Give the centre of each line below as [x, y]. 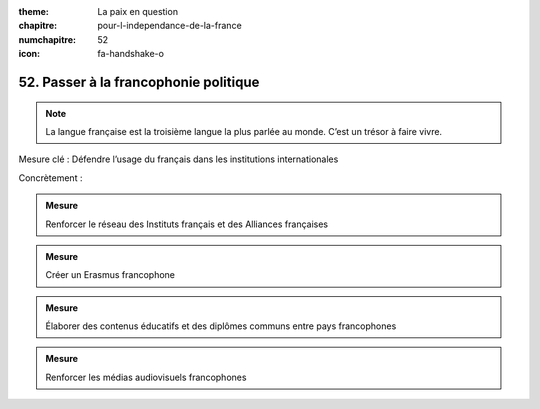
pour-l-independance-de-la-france [169, 26]
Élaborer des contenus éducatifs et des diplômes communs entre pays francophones [221, 326]
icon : [29, 54]
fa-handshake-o [131, 54]
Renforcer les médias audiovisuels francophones [146, 377]
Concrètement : [50, 177]
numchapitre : [47, 39]
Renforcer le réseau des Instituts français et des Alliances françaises [187, 224]
